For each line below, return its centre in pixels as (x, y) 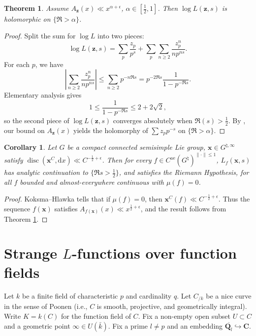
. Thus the (234, 198)
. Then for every (127, 160)
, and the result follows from (183, 208)
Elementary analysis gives (43, 95)
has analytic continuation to (46, 172)
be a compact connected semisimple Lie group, (136, 147)
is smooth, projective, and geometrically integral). (172, 306)
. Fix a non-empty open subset (184, 316)
